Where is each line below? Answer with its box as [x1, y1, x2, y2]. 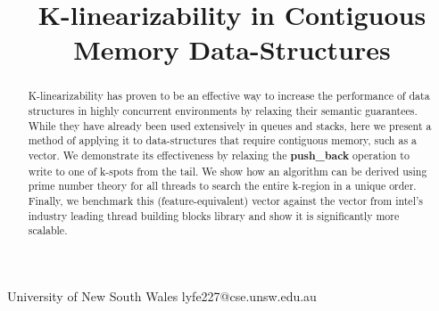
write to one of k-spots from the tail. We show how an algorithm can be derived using [28, 163, 427, 178]
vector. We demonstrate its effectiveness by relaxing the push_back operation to [28, 147, 410, 163]
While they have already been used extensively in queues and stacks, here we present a [28, 118, 432, 133]
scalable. [28, 223, 68, 238]
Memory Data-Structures [73, 31, 391, 68]
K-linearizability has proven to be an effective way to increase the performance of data [28, 88, 430, 103]
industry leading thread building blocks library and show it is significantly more [28, 208, 400, 223]
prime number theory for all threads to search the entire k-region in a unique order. [28, 178, 417, 193]
